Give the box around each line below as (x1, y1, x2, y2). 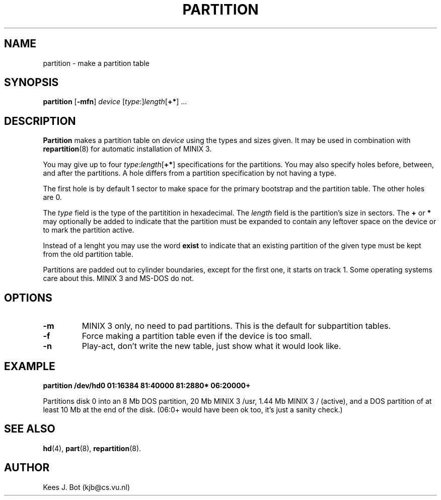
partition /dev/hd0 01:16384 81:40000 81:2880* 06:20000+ (43, 381, 251, 390)
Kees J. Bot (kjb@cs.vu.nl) (43, 482, 130, 491)
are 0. (43, 193, 62, 202)
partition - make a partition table (43, 58, 150, 67)
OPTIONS (4, 291, 52, 304)
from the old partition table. (43, 250, 133, 259)
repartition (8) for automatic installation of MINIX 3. (43, 145, 212, 154)
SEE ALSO (4, 422, 55, 436)
